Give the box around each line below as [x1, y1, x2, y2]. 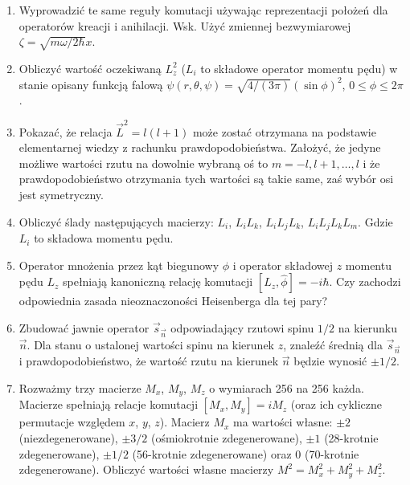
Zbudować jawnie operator [18, 319, 150, 336]
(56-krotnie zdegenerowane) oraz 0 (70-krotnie [132, 445, 359, 462]
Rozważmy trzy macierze [18, 379, 141, 396]
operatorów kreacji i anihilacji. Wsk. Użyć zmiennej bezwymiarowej [18, 17, 351, 34]
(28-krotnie [324, 429, 379, 446]
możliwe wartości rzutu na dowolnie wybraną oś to [18, 154, 269, 171]
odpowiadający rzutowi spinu [170, 319, 314, 336]
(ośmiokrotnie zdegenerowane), [150, 429, 302, 446]
